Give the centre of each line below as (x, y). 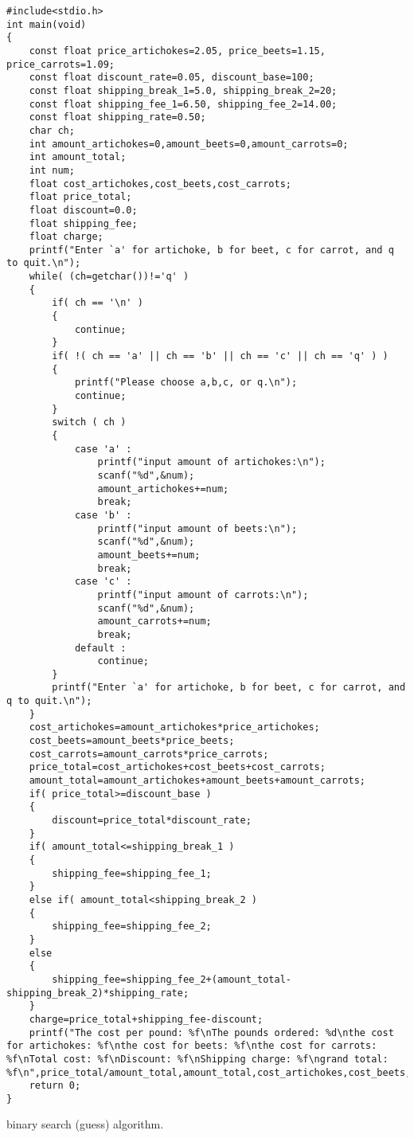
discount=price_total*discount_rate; (152, 821)
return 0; (55, 1086)
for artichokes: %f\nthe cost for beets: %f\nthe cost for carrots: (192, 1046)
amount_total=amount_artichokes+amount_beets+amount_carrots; (197, 781)
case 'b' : (103, 515)
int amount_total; (78, 157)
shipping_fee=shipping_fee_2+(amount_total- (172, 979)
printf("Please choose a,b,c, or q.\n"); (186, 383)
